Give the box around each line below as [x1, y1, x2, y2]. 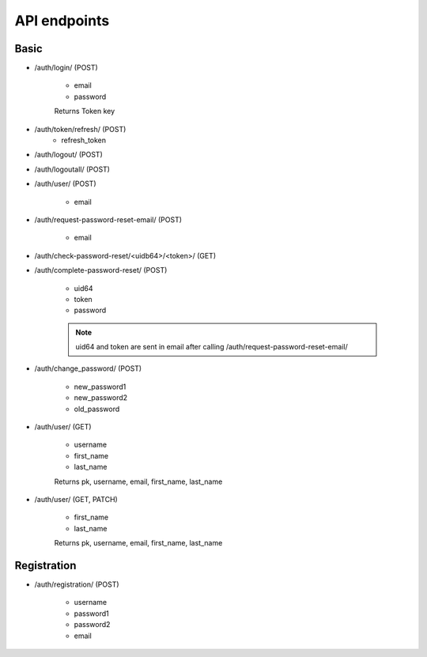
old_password [74, 404, 120, 413]
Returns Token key [54, 107, 115, 116]
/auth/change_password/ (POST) [34, 364, 142, 373]
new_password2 [74, 393, 128, 402]
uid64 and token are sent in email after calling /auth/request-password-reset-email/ [75, 342, 348, 352]
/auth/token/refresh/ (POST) [34, 124, 127, 134]
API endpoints [14, 12, 110, 29]
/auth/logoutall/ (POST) [34, 164, 111, 174]
